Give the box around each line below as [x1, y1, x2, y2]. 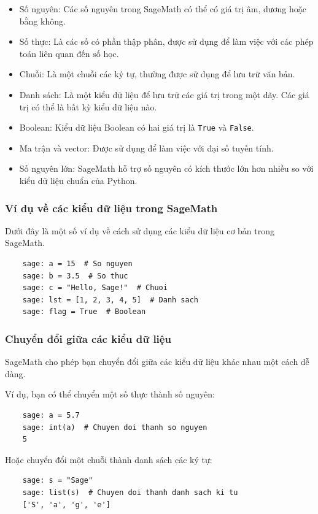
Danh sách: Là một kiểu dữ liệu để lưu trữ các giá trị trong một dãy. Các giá [19, 88, 309, 101]
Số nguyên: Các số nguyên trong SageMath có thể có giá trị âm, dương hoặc [19, 2, 307, 15]
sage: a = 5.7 [22, 410, 80, 420]
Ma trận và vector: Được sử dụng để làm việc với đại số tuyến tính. [19, 141, 274, 154]
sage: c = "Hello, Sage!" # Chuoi [22, 283, 168, 293]
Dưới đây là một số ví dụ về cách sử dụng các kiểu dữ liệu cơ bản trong [5, 224, 275, 237]
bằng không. [19, 14, 66, 27]
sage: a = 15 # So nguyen [22, 259, 133, 268]
